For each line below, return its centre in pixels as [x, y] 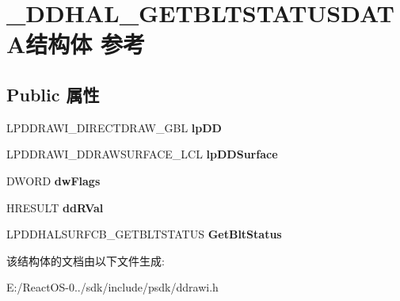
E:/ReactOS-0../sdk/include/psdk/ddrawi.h [112, 287]
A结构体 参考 [76, 44]
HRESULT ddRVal [55, 207]
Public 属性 [53, 94]
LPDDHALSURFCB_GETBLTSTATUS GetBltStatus [144, 234]
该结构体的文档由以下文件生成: [86, 260]
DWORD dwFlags [53, 180]
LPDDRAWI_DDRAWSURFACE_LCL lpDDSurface [142, 154]
